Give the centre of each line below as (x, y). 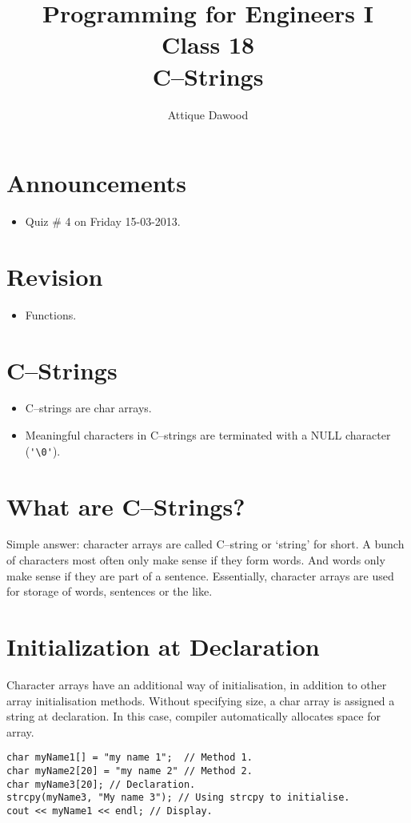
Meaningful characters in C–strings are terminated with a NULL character (208, 435)
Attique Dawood (208, 114)
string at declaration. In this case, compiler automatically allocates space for (194, 716)
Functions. (51, 314)
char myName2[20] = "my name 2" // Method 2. (130, 771)
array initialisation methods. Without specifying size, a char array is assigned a (201, 700)
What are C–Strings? (126, 506)
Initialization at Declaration (163, 646)
